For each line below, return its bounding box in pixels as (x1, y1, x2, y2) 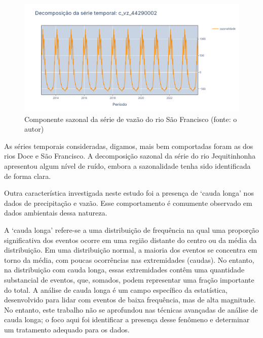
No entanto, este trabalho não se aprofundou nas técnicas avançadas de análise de (4, 304, 258, 315)
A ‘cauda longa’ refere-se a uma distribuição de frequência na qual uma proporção (4, 224, 259, 235)
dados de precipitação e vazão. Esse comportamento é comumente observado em (4, 197, 252, 208)
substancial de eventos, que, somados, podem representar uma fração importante (4, 274, 254, 285)
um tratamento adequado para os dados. (4, 324, 130, 334)
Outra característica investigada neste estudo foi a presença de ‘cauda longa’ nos (4, 188, 254, 198)
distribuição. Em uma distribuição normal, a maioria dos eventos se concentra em (4, 244, 257, 255)
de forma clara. (4, 170, 51, 181)
